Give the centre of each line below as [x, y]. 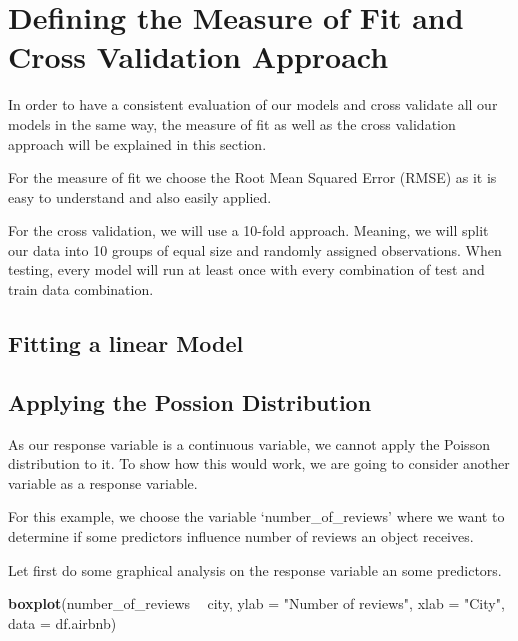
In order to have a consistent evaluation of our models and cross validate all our [253, 104]
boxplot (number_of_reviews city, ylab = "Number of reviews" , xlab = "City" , [256, 603]
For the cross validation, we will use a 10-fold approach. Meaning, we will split [248, 230]
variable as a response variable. [103, 482]
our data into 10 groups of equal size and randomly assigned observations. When [255, 249]
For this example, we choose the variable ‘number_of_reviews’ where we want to [256, 516]
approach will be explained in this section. [137, 143]
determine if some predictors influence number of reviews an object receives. [241, 536]
